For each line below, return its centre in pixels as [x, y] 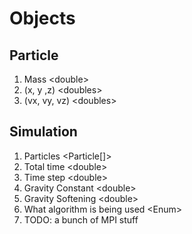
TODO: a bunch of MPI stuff [81, 219]
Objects [42, 18]
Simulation [43, 132]
